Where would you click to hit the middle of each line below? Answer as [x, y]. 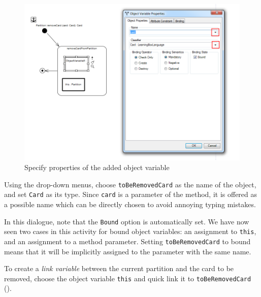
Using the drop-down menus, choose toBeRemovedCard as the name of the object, [130, 184]
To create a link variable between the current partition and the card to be [119, 268]
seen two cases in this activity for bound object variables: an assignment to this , [130, 231]
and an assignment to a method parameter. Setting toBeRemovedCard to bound [127, 241]
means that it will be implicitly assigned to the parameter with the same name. [128, 251]
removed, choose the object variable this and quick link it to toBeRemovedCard [128, 278]
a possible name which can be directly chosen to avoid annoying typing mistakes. [130, 204]
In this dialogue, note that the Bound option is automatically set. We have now [127, 221]
